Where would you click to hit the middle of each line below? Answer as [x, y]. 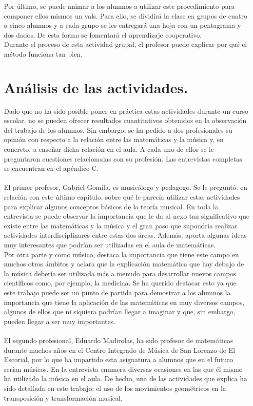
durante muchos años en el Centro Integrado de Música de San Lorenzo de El [120, 350]
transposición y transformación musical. [63, 397]
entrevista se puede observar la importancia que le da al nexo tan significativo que [127, 216]
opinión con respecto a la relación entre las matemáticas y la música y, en [114, 139]
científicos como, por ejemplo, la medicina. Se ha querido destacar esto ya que [120, 283]
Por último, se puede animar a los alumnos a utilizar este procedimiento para [119, 6]
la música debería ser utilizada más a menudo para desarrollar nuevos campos [120, 273]
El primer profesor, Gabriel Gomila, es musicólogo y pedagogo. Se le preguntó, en [126, 187]
